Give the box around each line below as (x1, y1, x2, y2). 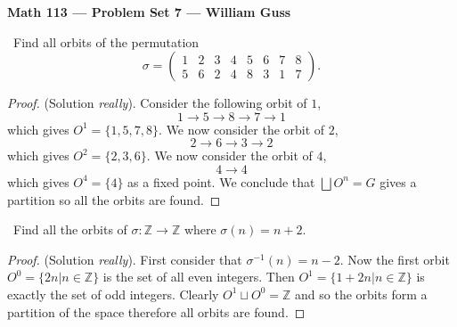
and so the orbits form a (295, 284, 428, 303)
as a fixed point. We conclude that (127, 172, 315, 191)
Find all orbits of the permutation (12, 32, 200, 51)
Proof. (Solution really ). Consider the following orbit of (7, 94, 307, 112)
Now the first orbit (347, 249, 450, 268)
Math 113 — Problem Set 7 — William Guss (7, 3, 291, 20)
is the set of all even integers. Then (102, 267, 295, 286)
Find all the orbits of (12, 220, 127, 239)
